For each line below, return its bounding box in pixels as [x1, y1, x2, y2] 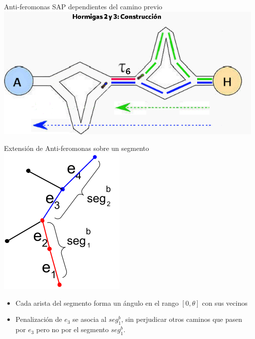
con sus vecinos [202, 297, 248, 308]
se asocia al [73, 314, 107, 324]
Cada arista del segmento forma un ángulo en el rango [15, 297, 179, 308]
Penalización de [15, 314, 62, 324]
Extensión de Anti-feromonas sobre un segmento [4, 143, 149, 153]
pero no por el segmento [36, 324, 109, 335]
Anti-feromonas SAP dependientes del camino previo [4, 1, 162, 11]
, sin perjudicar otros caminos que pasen [121, 314, 242, 324]
